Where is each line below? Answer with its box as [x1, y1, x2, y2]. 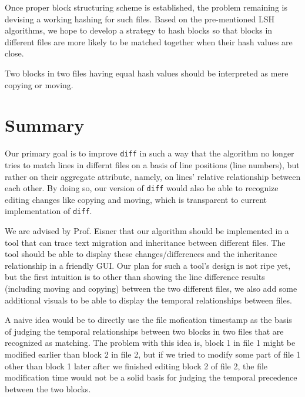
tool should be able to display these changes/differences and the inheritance [5, 248, 277, 260]
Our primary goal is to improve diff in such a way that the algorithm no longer [5, 147, 294, 159]
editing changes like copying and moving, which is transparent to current [5, 193, 267, 205]
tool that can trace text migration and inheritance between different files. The [5, 236, 286, 248]
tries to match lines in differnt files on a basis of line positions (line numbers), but [5, 158, 300, 171]
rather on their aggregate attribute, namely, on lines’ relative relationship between [5, 170, 301, 182]
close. [5, 47, 24, 59]
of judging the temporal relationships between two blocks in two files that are [5, 325, 284, 337]
